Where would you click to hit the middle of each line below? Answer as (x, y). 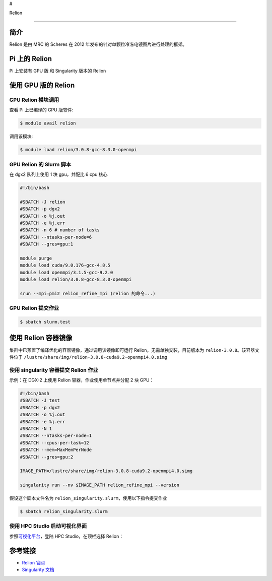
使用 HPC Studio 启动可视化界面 (48, 526)
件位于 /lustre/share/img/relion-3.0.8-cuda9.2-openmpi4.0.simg (88, 357)
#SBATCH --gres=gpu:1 (47, 244)
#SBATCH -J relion (43, 202)
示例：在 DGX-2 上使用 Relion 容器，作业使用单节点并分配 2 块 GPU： (82, 380)
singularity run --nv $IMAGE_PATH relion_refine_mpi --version (100, 485)
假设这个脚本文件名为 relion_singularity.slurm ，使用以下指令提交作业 (88, 498)
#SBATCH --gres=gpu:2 (47, 457)
